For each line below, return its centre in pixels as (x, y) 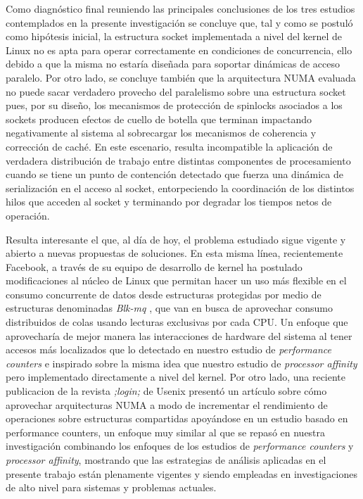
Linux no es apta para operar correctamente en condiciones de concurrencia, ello (179, 50)
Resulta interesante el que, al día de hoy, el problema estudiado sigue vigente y (176, 239)
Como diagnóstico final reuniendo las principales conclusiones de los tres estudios (180, 8)
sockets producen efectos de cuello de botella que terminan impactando (159, 119)
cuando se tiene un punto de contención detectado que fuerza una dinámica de (175, 174)
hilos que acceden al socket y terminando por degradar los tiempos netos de (169, 202)
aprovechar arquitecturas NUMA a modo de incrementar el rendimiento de (167, 404)
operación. (28, 215)
